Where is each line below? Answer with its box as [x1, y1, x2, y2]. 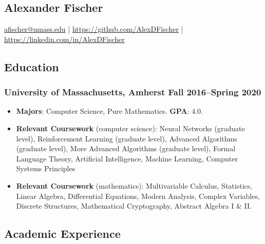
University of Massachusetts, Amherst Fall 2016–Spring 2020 [4, 86, 261, 98]
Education [4, 58, 59, 74]
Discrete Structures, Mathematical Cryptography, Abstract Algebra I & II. [16, 200, 252, 211]
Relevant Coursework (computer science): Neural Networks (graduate [16, 123, 245, 133]
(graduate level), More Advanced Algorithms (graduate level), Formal [16, 143, 236, 154]
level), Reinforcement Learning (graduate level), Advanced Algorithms [16, 133, 237, 144]
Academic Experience [4, 226, 121, 241]
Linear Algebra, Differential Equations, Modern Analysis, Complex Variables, [16, 190, 260, 201]
